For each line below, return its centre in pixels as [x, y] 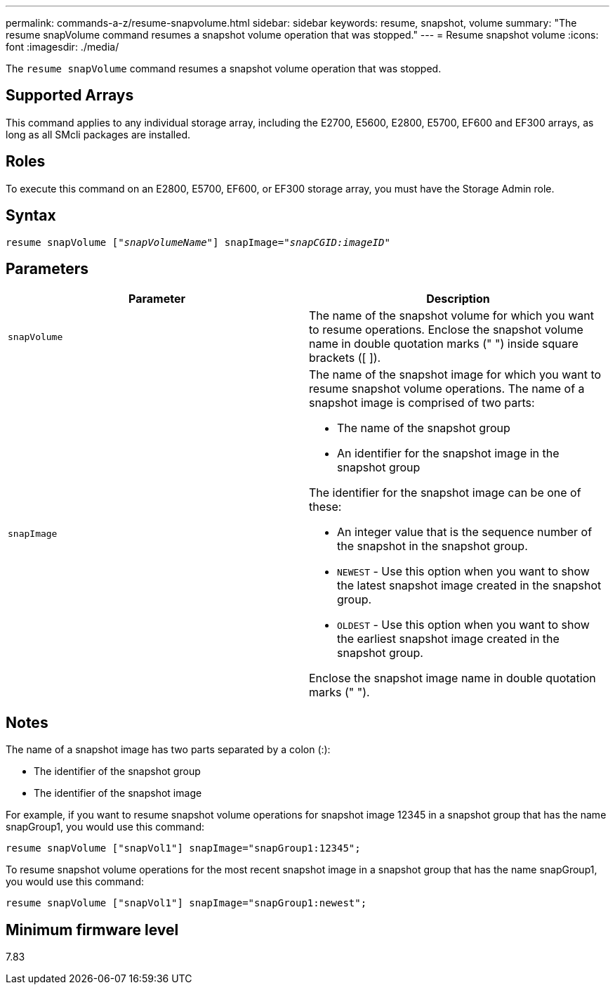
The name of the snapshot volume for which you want [451, 316]
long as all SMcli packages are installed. [98, 134]
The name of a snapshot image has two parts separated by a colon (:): [168, 750]
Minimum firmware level [92, 930]
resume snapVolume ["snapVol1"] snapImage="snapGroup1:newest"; [186, 903]
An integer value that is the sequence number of [465, 532]
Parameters [47, 268]
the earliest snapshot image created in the [448, 639]
